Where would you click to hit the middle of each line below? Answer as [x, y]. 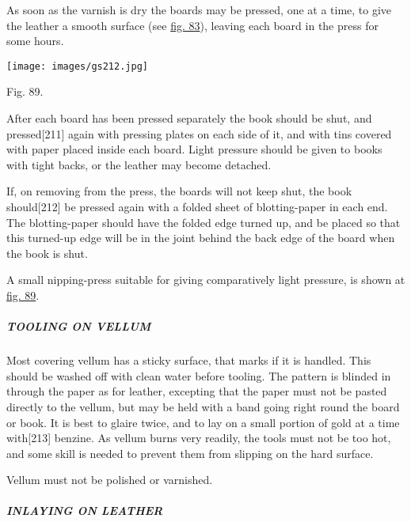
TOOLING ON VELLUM [79, 326]
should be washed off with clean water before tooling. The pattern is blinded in [199, 375]
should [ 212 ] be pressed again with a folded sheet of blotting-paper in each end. [197, 206]
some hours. [35, 41]
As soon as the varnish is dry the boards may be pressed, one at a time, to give [199, 9]
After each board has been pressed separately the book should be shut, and [189, 118]
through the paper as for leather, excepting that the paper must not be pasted [197, 391]
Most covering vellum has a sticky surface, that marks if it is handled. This [189, 360]
